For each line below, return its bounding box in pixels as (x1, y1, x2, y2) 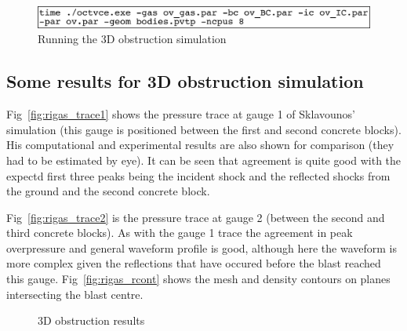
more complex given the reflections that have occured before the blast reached (6, 255, 381, 271)
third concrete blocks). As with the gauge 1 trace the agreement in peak (6, 224, 353, 241)
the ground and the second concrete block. (6, 183, 210, 199)
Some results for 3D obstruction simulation (6, 69, 364, 93)
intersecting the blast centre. (6, 286, 144, 302)
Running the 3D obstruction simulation (38, 31, 227, 47)
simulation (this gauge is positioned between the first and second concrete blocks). (6, 121, 402, 137)
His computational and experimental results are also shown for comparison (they (6, 136, 394, 153)
